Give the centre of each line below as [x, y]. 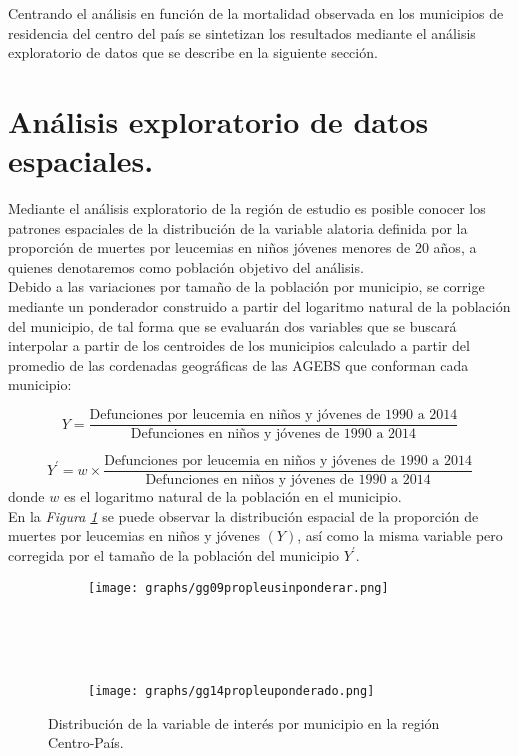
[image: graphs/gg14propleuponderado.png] [231, 690]
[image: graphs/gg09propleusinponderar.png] [238, 587]
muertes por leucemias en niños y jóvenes [134, 535]
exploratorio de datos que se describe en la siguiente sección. [193, 52]
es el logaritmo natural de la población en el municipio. [232, 496]
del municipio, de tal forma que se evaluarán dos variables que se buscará [232, 325]
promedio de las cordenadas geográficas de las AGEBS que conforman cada [238, 364]
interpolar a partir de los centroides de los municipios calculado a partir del [239, 345]
